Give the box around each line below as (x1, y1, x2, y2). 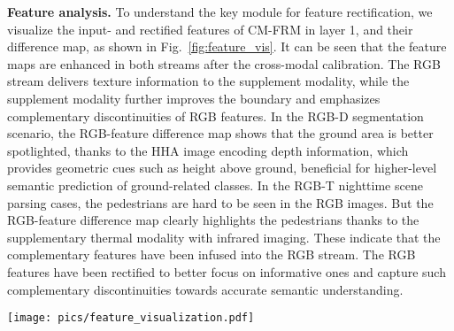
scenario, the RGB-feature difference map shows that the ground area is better (7, 124, 434, 142)
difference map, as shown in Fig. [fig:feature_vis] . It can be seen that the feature (7, 37, 447, 56)
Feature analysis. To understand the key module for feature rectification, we (7, 3, 433, 20)
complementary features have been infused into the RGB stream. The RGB (7, 245, 416, 264)
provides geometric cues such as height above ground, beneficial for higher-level (7, 158, 437, 177)
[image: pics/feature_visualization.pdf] (7, 312, 255, 325)
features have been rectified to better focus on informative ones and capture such (7, 262, 446, 281)
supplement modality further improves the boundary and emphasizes (7, 89, 381, 107)
